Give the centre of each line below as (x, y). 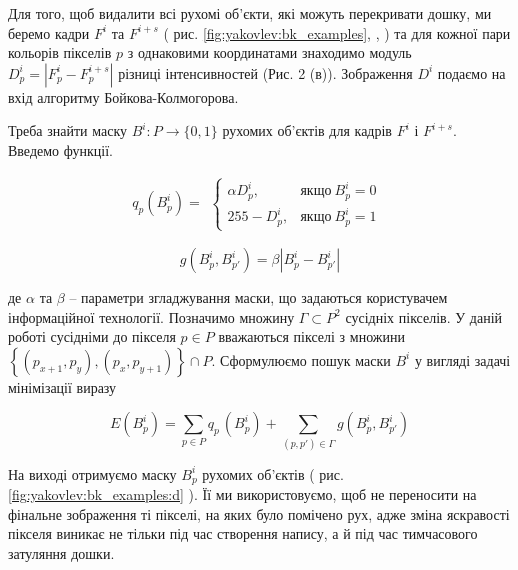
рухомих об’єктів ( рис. (273, 473)
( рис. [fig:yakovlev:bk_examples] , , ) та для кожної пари (337, 32)
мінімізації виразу (62, 386)
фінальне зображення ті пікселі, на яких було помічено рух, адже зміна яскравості (259, 513)
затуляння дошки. (61, 553)
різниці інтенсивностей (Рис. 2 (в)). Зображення (265, 72)
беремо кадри (49, 32)
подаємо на (471, 72)
